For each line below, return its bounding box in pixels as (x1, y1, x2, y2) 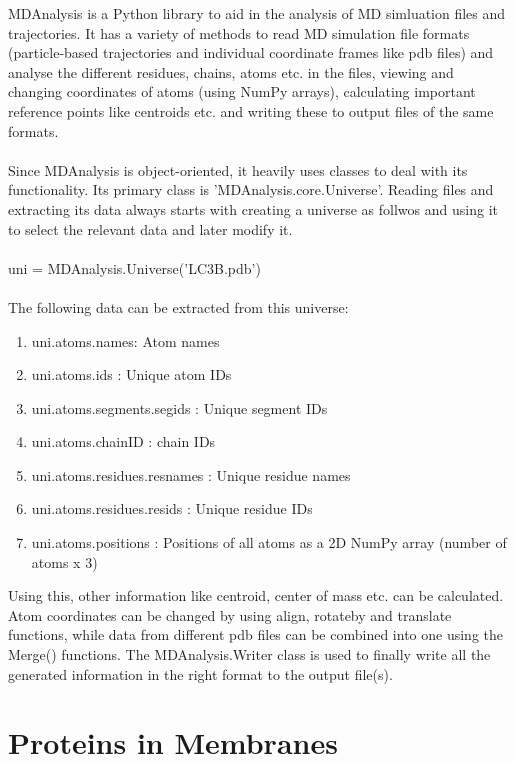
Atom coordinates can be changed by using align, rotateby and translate (8, 604, 452, 625)
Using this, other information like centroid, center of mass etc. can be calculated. (8, 585, 504, 606)
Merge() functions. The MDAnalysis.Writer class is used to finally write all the (8, 644, 491, 665)
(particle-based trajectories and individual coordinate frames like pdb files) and (8, 42, 494, 63)
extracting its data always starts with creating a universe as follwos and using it (8, 198, 498, 219)
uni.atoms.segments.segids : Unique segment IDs (31, 397, 328, 418)
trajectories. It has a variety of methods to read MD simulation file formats (8, 22, 470, 43)
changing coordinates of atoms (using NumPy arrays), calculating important (8, 81, 476, 102)
